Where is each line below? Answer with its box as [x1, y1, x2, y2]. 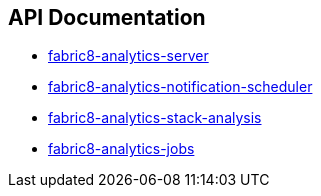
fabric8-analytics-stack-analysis [48, 109, 262, 127]
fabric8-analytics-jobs [48, 140, 195, 158]
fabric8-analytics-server [48, 47, 209, 65]
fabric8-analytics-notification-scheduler [48, 78, 313, 96]
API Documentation [8, 5, 206, 30]
